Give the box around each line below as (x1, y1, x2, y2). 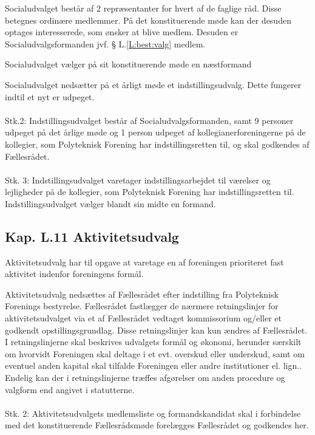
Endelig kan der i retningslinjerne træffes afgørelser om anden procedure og (5, 371, 285, 384)
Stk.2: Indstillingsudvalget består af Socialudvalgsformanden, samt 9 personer (5, 114, 294, 126)
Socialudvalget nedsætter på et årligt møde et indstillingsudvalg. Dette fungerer (5, 78, 302, 91)
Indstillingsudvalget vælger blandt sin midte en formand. (5, 197, 216, 210)
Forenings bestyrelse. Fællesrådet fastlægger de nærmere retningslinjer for (5, 300, 279, 312)
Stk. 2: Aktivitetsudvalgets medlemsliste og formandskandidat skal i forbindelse (5, 406, 301, 419)
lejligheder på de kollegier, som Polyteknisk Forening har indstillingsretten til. (5, 185, 294, 198)
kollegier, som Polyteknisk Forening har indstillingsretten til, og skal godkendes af (5, 137, 310, 150)
